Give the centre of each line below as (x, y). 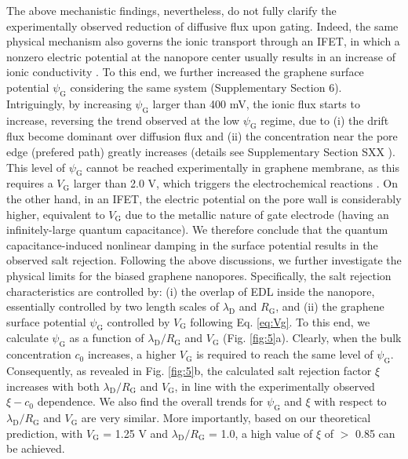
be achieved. (36, 448)
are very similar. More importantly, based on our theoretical (226, 418)
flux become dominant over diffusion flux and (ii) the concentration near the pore (202, 136)
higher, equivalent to (56, 214)
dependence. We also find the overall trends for (150, 401)
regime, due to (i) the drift (325, 120)
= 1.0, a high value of (261, 433)
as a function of (107, 338)
